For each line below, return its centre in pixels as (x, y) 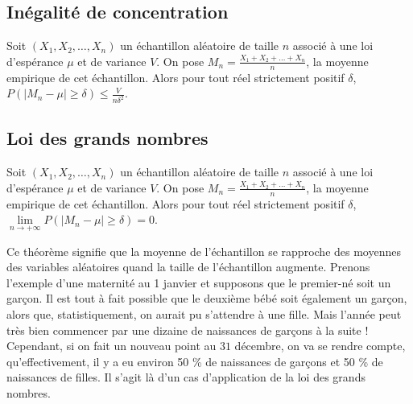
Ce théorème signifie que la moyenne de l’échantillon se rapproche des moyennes (204, 251)
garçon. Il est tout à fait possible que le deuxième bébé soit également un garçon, (207, 298)
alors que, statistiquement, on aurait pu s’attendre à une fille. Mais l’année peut (204, 313)
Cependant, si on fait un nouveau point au (112, 346)
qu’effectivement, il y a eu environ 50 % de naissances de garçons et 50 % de (195, 361)
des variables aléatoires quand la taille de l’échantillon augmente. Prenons (188, 267)
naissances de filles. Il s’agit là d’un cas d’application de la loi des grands (186, 377)
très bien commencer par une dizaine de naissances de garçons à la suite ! (188, 330)
